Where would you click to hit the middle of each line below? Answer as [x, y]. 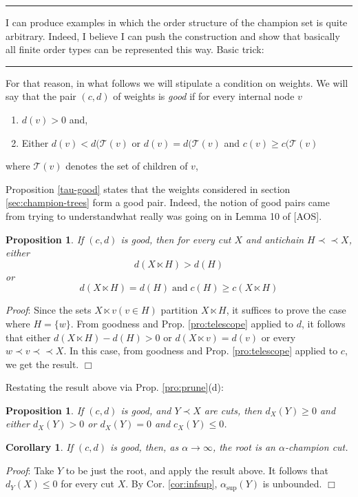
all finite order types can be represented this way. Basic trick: [135, 49]
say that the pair [41, 96]
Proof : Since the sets [49, 310]
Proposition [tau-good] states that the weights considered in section [148, 189]
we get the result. [42, 364]
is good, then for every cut [176, 239]
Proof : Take [30, 470]
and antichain [275, 239]
